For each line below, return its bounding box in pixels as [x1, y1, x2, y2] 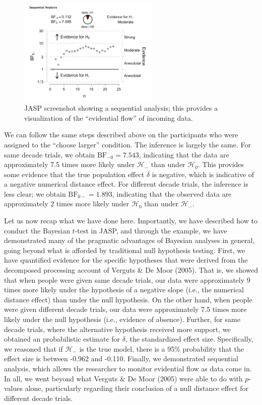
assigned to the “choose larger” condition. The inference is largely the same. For [4, 139, 251, 149]
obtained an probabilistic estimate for [4, 334, 120, 344]
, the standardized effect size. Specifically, [125, 334, 253, 344]
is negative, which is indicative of [152, 169, 254, 179]
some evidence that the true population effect [4, 169, 145, 179]
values [4, 383, 23, 393]
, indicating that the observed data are [112, 188, 232, 199]
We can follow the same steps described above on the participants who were [4, 129, 238, 140]
